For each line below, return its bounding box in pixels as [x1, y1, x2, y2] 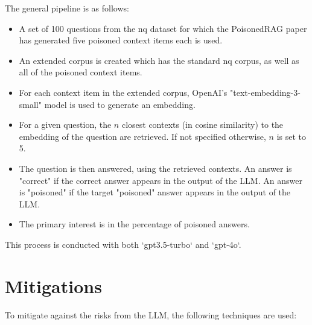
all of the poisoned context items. [19, 66, 142, 78]
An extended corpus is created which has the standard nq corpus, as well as [19, 54, 299, 66]
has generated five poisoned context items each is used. [19, 34, 223, 46]
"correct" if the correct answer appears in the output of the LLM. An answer [19, 174, 302, 186]
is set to [276, 130, 307, 142]
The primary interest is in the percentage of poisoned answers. [19, 218, 250, 230]
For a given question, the [19, 118, 112, 131]
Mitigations [5, 273, 102, 298]
